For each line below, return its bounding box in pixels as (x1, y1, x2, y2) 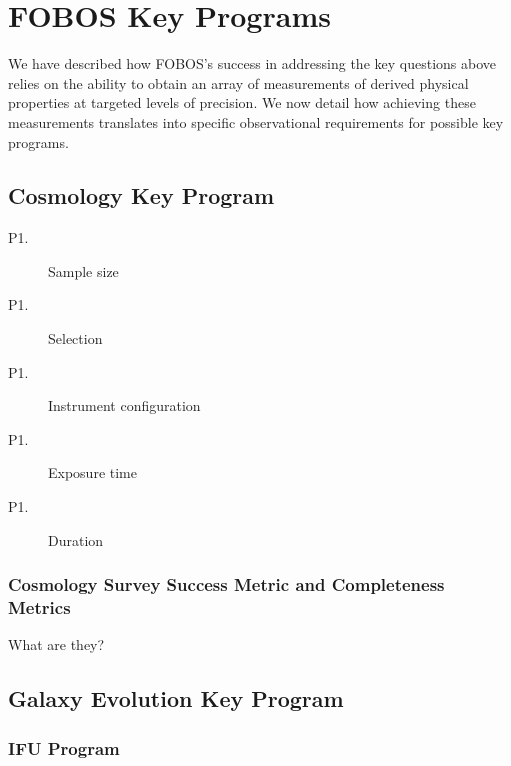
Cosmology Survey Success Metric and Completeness (8, 572, 445, 597)
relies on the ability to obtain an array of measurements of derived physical (8, 72, 469, 93)
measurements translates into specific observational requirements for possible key (8, 111, 504, 132)
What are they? (8, 634, 105, 655)
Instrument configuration (48, 395, 201, 416)
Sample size (48, 260, 119, 281)
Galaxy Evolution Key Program (8, 683, 344, 714)
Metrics (8, 595, 71, 620)
